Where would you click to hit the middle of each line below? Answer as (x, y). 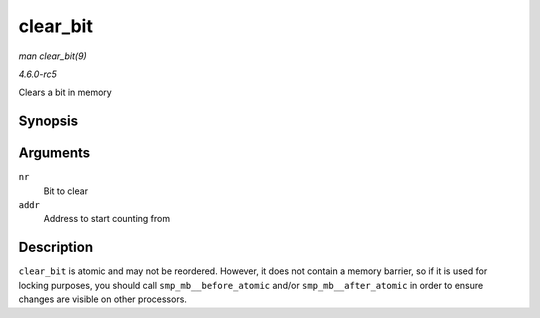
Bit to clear (66, 191)
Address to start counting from (106, 219)
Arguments (54, 153)
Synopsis (48, 121)
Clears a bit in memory (65, 92)
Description (56, 247)
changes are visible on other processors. (102, 299)
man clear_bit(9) (52, 56)
